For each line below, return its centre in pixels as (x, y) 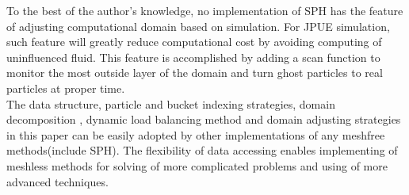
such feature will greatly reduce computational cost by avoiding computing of (194, 42)
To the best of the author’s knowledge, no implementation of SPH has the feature (205, 10)
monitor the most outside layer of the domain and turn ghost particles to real (195, 73)
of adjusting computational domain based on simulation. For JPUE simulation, (198, 26)
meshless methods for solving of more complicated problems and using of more (197, 165)
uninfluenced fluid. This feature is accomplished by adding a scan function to (193, 57)
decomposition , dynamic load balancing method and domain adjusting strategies (204, 119)
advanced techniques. (57, 181)
